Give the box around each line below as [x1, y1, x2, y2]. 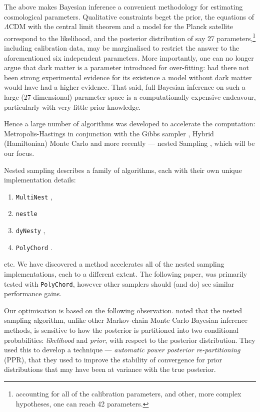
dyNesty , [15, 225, 45, 236]
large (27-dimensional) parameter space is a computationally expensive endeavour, [4, 92, 256, 102]
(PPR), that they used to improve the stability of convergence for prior [4, 354, 222, 364]
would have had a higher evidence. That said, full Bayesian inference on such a [4, 82, 245, 92]
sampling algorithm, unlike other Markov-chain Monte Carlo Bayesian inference [4, 315, 248, 325]
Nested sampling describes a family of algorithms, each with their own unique [4, 164, 242, 175]
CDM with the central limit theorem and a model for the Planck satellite [8, 21, 233, 32]
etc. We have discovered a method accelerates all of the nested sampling [4, 259, 224, 269]
